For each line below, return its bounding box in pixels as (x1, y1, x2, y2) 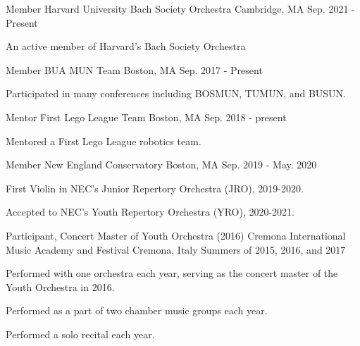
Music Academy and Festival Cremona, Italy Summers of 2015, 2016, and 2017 (6, 242, 346, 257)
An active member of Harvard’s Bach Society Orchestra (6, 39, 246, 54)
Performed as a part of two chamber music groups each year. (6, 303, 268, 318)
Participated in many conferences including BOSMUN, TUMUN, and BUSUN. (6, 86, 346, 101)
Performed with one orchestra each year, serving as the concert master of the (6, 266, 338, 280)
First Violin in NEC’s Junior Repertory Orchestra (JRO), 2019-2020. (6, 180, 304, 195)
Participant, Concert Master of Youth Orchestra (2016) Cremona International (6, 228, 346, 242)
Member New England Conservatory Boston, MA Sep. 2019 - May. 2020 (6, 157, 317, 172)
